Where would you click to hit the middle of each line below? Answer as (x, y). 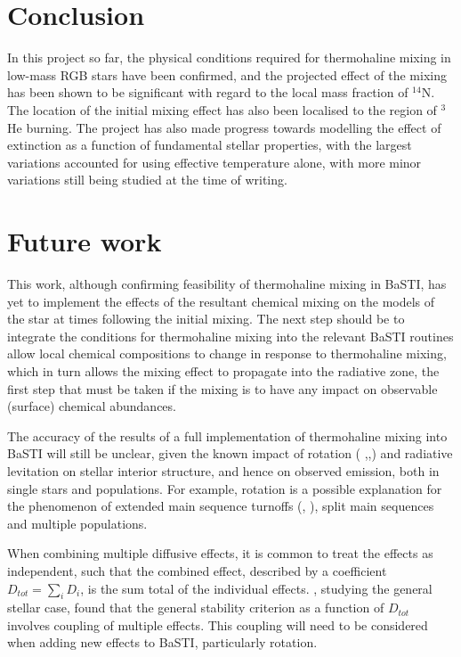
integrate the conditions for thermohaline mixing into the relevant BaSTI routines (230, 336)
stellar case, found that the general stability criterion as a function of (196, 608)
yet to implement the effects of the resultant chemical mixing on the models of (221, 301)
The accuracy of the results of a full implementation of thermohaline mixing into (227, 435)
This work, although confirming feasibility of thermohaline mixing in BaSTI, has (227, 283)
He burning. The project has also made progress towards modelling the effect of (224, 127)
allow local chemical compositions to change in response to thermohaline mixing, (227, 353)
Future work (85, 241)
